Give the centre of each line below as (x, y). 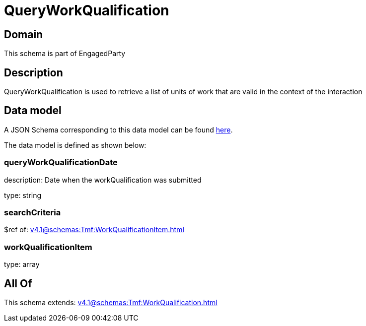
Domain (24, 34)
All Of (18, 283)
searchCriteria (33, 212)
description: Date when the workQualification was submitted (103, 180)
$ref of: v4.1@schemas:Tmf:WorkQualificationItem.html (94, 230)
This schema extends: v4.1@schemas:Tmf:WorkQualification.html (111, 302)
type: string (23, 195)
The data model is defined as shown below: (75, 145)
